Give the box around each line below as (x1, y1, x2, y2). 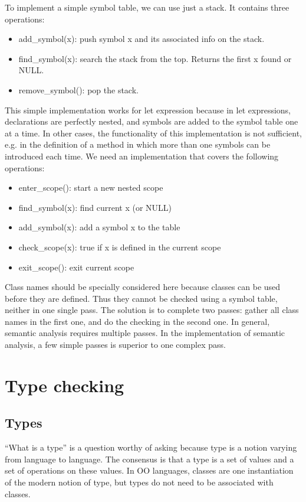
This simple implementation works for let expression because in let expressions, (5, 103, 291, 116)
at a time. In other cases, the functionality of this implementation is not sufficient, (5, 126, 302, 139)
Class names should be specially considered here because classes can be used (5, 281, 281, 293)
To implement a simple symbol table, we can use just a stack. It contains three (5, 1, 289, 13)
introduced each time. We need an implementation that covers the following (5, 149, 279, 162)
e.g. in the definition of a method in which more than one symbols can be (5, 138, 271, 151)
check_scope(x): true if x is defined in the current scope (18, 240, 221, 253)
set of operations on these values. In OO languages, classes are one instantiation (5, 464, 294, 477)
